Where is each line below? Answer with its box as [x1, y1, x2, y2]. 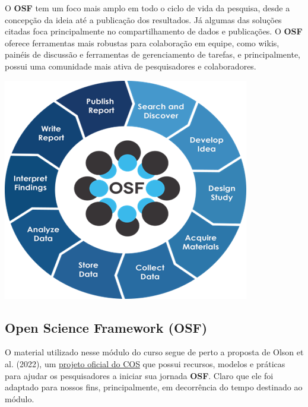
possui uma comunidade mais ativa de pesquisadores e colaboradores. [5, 59, 256, 72]
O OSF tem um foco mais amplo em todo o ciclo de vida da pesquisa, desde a [5, 2, 290, 14]
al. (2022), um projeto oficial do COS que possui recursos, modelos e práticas [5, 357, 285, 370]
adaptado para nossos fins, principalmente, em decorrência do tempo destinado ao [5, 381, 303, 393]
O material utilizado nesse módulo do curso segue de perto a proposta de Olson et [5, 346, 304, 358]
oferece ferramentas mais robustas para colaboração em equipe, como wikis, [5, 36, 280, 49]
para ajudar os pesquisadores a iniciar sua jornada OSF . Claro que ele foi [5, 369, 274, 381]
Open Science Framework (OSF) [5, 318, 208, 336]
